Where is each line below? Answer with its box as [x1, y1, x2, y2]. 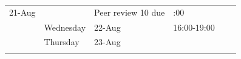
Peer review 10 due [94, 5, 165, 18]
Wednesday [44, 20, 86, 33]
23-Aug [94, 36, 121, 48]
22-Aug [94, 20, 121, 33]
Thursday [44, 36, 80, 48]
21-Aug [9, 5, 36, 18]
